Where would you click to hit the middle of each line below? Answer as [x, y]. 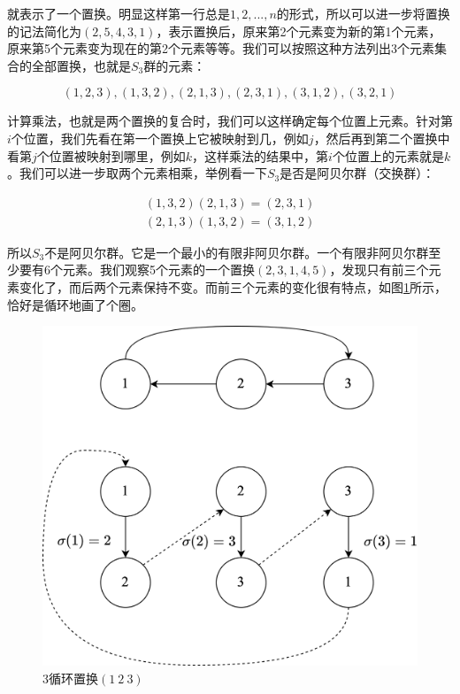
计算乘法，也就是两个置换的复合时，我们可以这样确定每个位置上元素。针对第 [230, 121]
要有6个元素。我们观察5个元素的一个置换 [137, 270]
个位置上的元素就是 [388, 155]
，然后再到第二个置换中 [382, 138]
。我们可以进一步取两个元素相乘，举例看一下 [137, 173]
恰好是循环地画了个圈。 [75, 304]
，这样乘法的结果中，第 [261, 155]
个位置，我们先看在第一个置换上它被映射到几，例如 [160, 138]
